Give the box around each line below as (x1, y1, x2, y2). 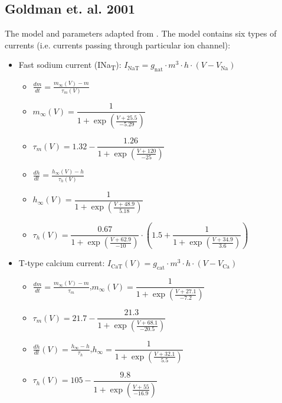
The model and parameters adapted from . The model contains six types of (5, 27, 277, 40)
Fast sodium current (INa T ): (18, 58, 122, 73)
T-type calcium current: (18, 257, 105, 269)
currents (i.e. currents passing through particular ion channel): (5, 38, 231, 51)
